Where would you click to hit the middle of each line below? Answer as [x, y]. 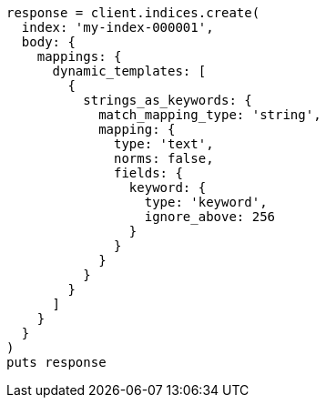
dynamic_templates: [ [129, 71]
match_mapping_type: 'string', [210, 115]
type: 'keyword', [206, 202]
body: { [48, 42]
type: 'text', [164, 144]
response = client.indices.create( [133, 13]
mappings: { [79, 56]
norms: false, [164, 158]
